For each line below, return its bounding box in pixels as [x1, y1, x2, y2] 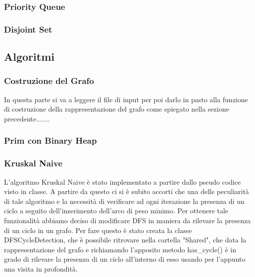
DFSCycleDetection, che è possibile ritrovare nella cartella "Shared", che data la [4, 235, 247, 245]
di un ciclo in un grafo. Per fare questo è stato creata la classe [4, 225, 192, 235]
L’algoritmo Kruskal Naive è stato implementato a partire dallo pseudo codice [4, 176, 241, 187]
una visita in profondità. [4, 263, 78, 274]
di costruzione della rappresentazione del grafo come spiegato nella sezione [4, 104, 229, 114]
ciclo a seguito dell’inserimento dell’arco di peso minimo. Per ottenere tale [4, 205, 228, 216]
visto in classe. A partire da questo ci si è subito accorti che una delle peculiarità [4, 186, 249, 197]
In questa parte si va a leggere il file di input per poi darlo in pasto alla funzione [4, 94, 248, 104]
